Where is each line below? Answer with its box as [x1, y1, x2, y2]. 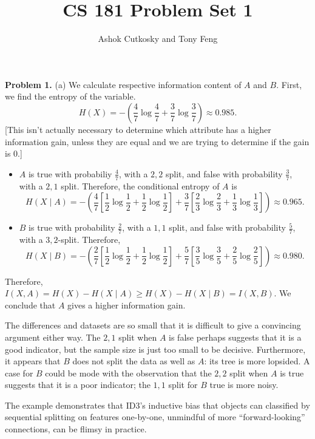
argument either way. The [5, 330, 101, 343]
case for [5, 366, 33, 379]
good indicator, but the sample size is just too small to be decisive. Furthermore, [5, 342, 306, 355]
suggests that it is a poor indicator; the [5, 378, 151, 391]
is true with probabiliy [28, 167, 112, 180]
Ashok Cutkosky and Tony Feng [98, 32, 218, 45]
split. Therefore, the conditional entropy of [61, 179, 220, 192]
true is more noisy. [209, 378, 279, 391]
